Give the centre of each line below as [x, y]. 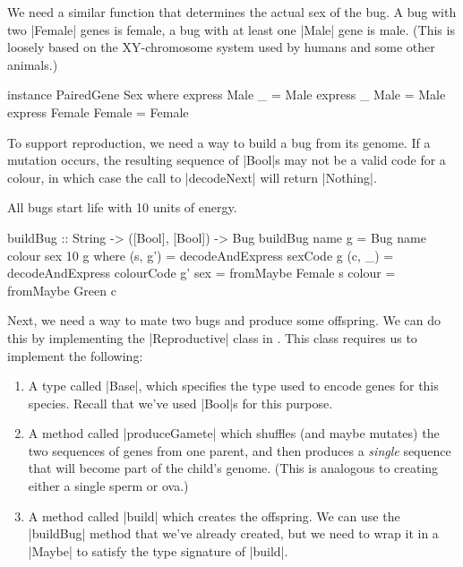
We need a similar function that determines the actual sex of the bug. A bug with [232, 12]
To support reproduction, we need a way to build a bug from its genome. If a [219, 142]
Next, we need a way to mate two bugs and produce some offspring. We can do [224, 320]
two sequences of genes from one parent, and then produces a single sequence [240, 450]
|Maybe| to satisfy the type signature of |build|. [158, 550]
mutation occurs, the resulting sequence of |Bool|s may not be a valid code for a [227, 160]
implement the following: [75, 355]
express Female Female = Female [98, 112]
